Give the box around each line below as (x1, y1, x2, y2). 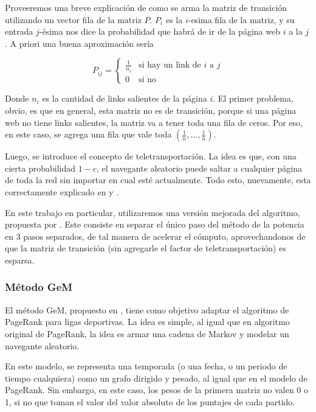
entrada (5, 25, 33, 38)
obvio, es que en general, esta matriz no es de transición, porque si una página (5, 103, 297, 116)
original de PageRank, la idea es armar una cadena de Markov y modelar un (5, 327, 289, 340)
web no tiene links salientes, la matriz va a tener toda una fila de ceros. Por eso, (5, 116, 303, 128)
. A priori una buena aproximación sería (5, 37, 154, 49)
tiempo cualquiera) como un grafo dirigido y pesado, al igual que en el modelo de (5, 371, 307, 384)
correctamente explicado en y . (5, 185, 119, 198)
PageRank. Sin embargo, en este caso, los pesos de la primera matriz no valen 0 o (5, 383, 309, 396)
